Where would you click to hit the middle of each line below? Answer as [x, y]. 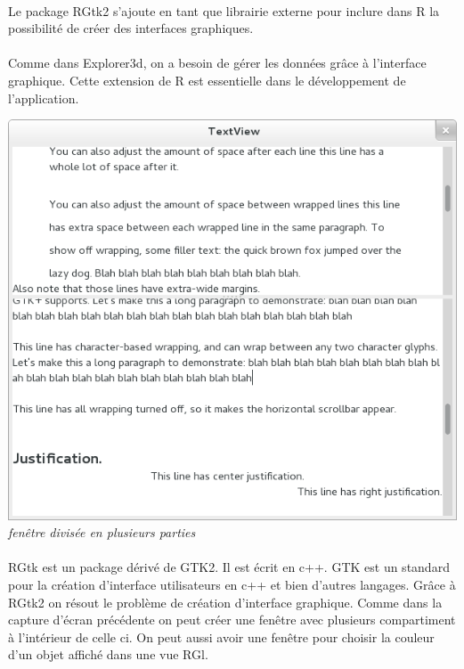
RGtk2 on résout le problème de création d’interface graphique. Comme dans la [225, 602]
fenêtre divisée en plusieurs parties [102, 532]
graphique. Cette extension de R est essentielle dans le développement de [207, 80]
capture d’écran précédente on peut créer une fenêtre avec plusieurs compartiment [232, 620]
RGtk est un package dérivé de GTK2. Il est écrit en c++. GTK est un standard [229, 567]
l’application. [44, 98]
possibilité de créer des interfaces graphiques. [131, 28]
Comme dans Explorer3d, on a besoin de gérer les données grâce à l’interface [217, 63]
